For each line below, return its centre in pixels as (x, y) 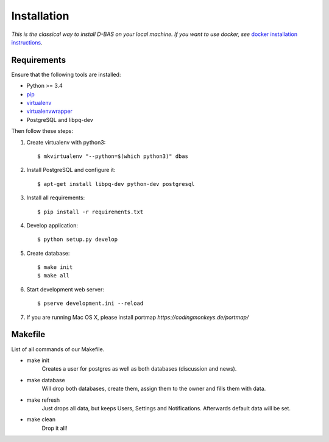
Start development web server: (65, 289)
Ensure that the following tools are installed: (66, 74)
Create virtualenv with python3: (66, 142)
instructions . (27, 42)
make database (46, 380)
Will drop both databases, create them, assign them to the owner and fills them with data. (154, 389)
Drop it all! (55, 428)
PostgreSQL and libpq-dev (60, 119)
